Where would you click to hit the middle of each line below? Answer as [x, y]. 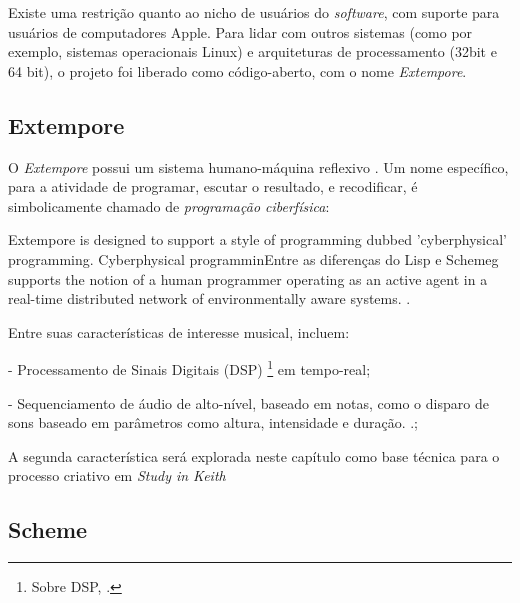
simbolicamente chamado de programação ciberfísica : [169, 205]
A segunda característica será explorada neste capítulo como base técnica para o [254, 455]
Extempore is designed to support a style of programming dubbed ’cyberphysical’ [257, 239]
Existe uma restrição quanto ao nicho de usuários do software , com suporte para [254, 12]
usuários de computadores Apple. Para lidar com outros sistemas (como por [240, 31]
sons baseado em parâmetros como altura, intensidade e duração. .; [213, 422]
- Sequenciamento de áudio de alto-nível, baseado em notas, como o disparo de [248, 402]
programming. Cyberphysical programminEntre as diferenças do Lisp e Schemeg [253, 258]
